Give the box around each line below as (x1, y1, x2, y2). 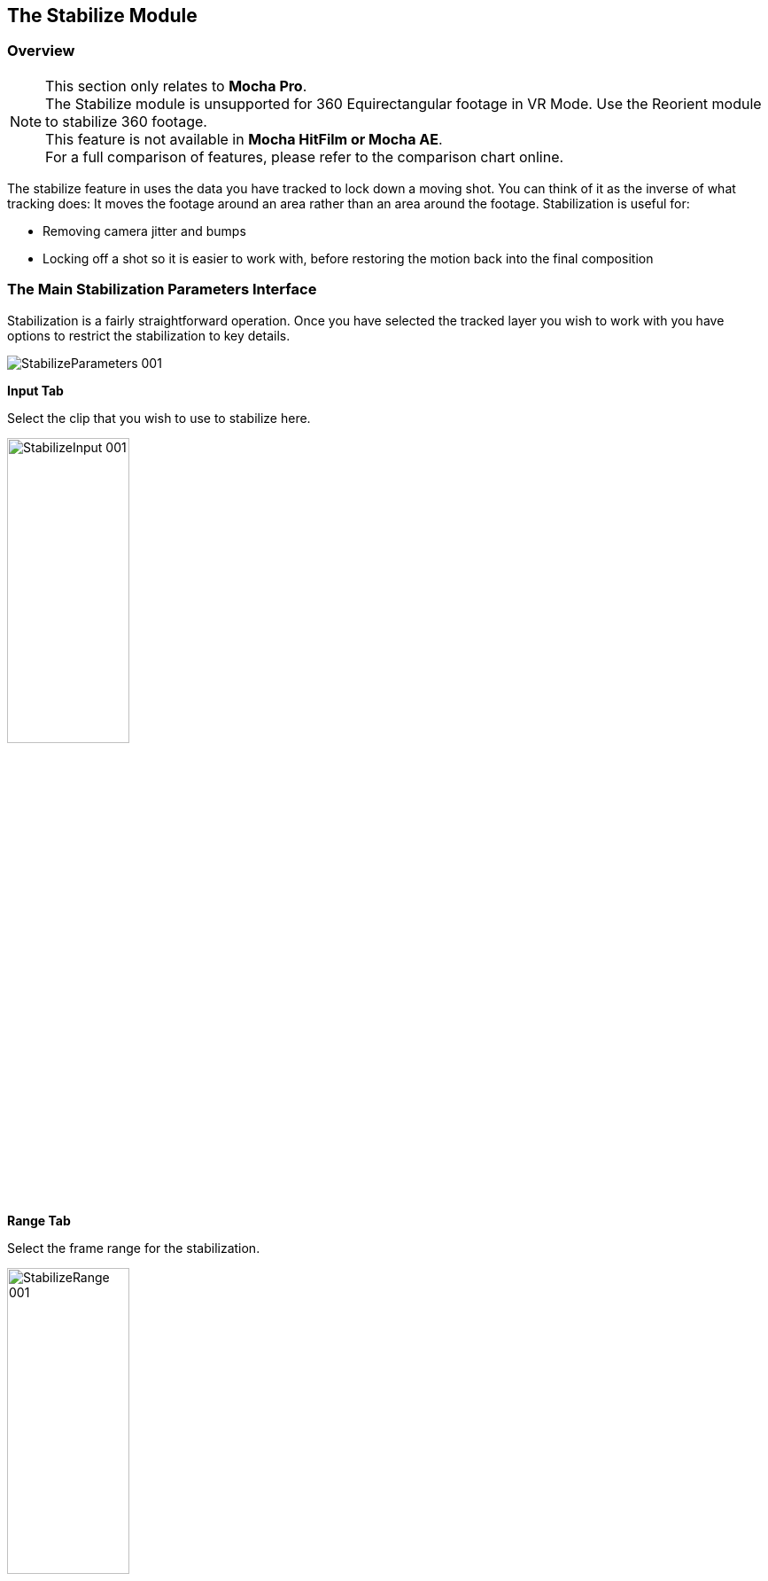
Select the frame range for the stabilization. (7, 1241, 260, 1256)
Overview (7, 42, 75, 60)
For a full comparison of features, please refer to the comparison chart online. (45, 147, 564, 166)
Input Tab (7, 382, 64, 398)
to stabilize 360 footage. (45, 112, 207, 130)
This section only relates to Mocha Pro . (45, 76, 307, 95)
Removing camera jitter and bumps (43, 223, 246, 239)
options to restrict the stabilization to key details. (7, 327, 291, 343)
